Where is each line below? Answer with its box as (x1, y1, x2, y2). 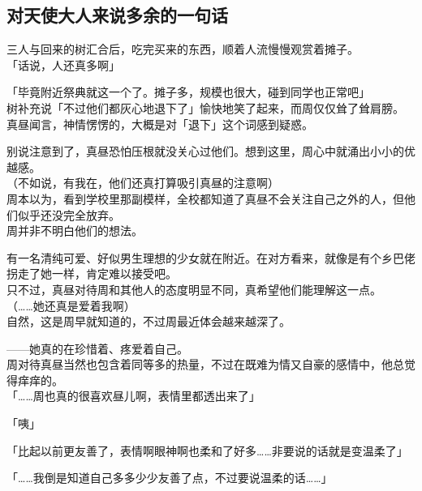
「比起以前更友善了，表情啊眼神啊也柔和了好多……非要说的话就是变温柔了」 (6, 442, 408, 459)
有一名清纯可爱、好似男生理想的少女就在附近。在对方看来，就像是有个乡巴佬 (6, 249, 416, 266)
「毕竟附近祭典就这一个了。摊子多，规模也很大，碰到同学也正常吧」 (6, 83, 370, 100)
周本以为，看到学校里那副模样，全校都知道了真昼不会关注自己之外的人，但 (6, 190, 404, 207)
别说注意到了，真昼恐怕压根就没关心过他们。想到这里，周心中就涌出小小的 (6, 143, 404, 160)
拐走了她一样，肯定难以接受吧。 (6, 265, 177, 282)
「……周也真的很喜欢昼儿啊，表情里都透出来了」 (6, 387, 261, 404)
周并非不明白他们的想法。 (6, 222, 143, 239)
